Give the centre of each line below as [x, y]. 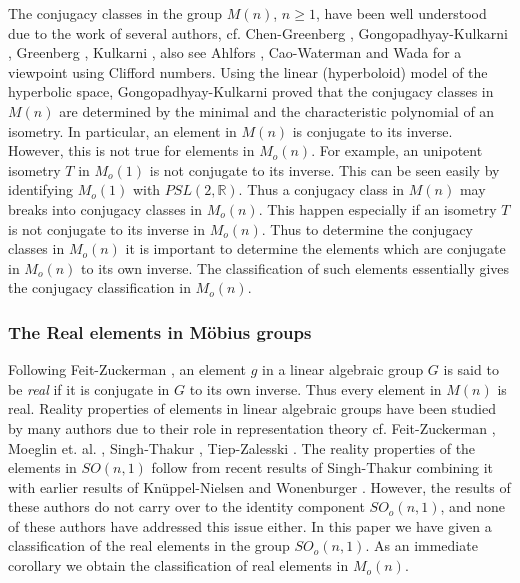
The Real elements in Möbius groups [160, 331]
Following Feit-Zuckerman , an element [127, 369]
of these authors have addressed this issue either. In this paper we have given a [250, 525]
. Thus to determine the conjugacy [367, 228]
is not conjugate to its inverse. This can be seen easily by [324, 169]
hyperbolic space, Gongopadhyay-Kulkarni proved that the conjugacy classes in [251, 91]
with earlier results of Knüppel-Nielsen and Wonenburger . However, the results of [259, 486]
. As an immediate [421, 545]
